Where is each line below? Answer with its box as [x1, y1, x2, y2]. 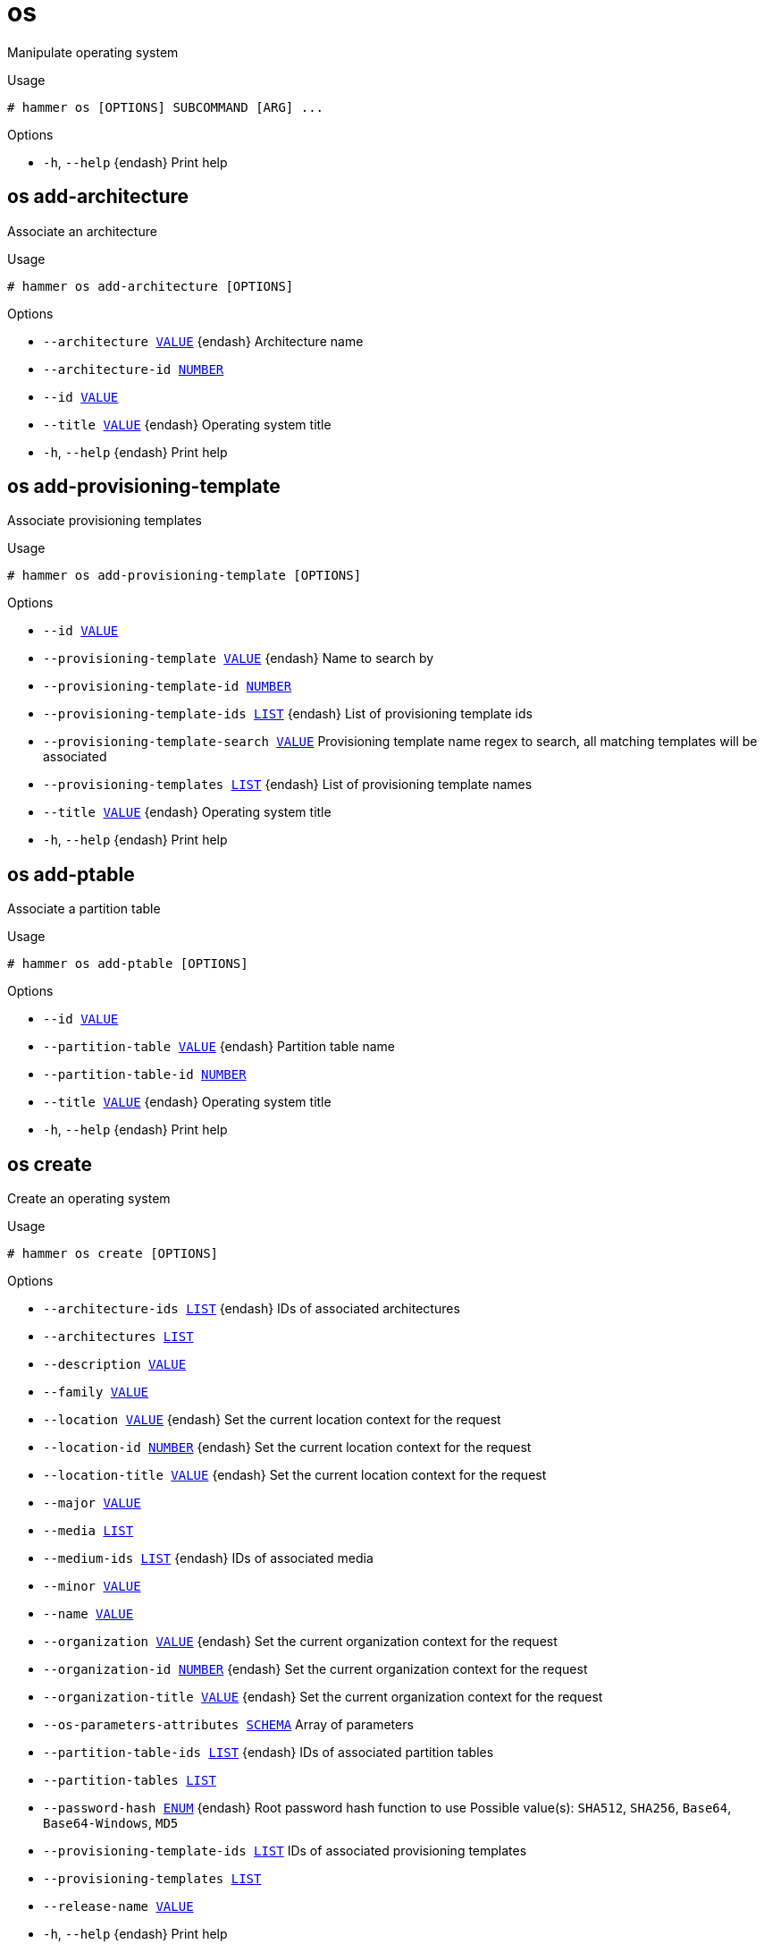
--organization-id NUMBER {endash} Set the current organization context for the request [43, 1661, 588, 1677]
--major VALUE [43, 1496, 141, 1511]
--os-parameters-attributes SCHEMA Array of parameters [43, 1717, 414, 1733]
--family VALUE [43, 1385, 149, 1400]
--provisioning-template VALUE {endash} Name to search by [43, 650, 434, 666]
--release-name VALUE [43, 1899, 194, 1914]
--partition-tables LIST [43, 1773, 216, 1788]
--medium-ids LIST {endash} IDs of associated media [43, 1550, 374, 1566]
